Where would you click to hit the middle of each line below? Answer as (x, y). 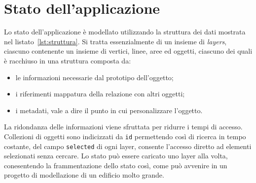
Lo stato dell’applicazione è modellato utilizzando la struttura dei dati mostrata (125, 32)
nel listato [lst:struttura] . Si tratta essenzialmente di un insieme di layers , (115, 41)
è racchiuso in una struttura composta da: (68, 60)
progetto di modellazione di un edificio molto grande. (84, 175)
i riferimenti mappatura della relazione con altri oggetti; (100, 94)
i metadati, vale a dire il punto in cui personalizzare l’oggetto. (109, 110)
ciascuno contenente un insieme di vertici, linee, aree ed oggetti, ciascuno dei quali (128, 51)
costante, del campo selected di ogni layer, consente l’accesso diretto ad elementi (128, 146)
